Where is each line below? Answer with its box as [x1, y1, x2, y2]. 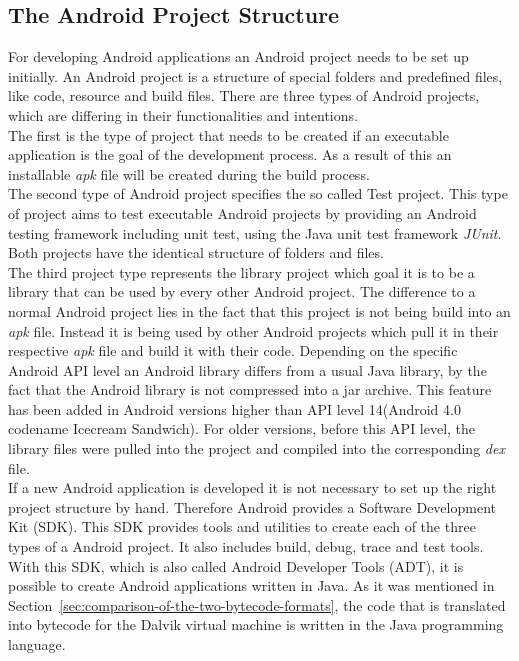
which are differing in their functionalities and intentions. [8, 104, 358, 125]
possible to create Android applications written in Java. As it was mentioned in [8, 575, 495, 596]
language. [8, 634, 66, 655]
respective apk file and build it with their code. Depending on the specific [8, 340, 458, 361]
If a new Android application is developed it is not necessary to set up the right [8, 477, 497, 498]
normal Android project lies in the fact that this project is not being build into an [8, 300, 511, 321]
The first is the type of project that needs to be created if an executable [8, 124, 449, 145]
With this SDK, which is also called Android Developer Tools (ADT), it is [8, 555, 464, 576]
